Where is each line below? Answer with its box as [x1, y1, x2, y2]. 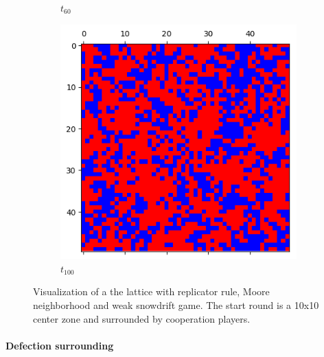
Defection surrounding [5, 338, 114, 352]
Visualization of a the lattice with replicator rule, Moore [33, 284, 270, 299]
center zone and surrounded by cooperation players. [33, 311, 251, 325]
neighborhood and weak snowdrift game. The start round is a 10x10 [33, 297, 319, 312]
